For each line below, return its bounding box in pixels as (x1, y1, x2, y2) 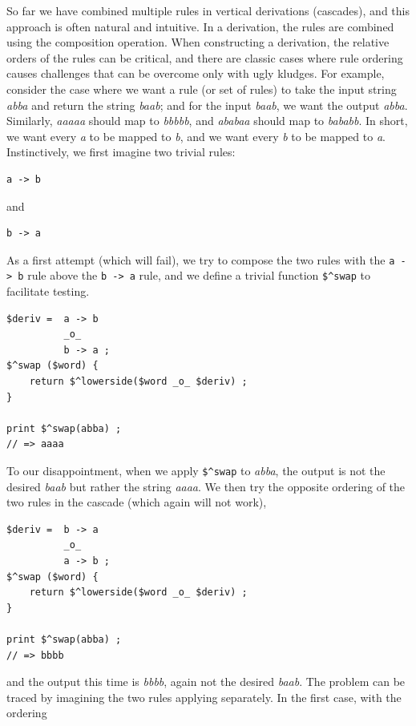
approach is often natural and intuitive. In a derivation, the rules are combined (6, 18, 394, 34)
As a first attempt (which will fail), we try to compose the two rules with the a (6, 251, 395, 268)
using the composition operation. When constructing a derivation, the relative (6, 34, 390, 50)
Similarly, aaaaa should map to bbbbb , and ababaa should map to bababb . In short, (6, 112, 408, 129)
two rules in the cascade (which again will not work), (6, 494, 267, 510)
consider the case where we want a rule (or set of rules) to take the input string (6, 80, 397, 97)
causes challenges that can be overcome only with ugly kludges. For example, (6, 65, 385, 82)
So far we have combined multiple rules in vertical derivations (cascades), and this (6, 2, 410, 18)
